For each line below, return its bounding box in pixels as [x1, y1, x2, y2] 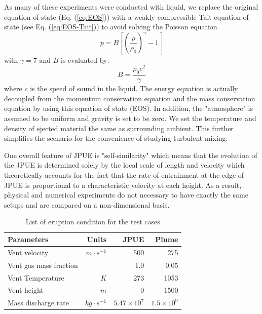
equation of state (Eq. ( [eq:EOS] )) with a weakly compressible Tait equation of [4, 11, 249, 22]
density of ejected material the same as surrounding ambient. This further [4, 123, 234, 133]
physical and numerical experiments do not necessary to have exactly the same [4, 189, 248, 200]
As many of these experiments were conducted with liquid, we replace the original [4, 2, 258, 12]
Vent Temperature [8, 272, 64, 283]
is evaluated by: [61, 54, 109, 65]
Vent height [8, 285, 44, 295]
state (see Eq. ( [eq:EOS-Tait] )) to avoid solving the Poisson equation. [4, 21, 219, 32]
